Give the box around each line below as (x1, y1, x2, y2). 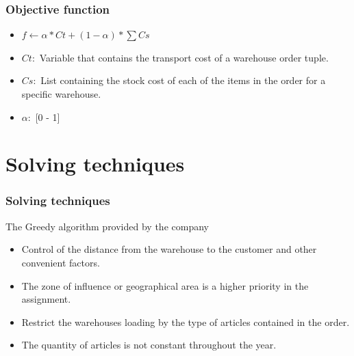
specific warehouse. (21, 87, 101, 100)
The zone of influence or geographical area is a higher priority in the (21, 278, 309, 292)
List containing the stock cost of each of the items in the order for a (40, 73, 326, 87)
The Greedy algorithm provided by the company (5, 219, 209, 233)
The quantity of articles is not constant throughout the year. (21, 338, 277, 352)
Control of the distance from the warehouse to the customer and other (21, 242, 317, 256)
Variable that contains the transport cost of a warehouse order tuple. (39, 50, 329, 64)
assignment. (21, 292, 71, 306)
